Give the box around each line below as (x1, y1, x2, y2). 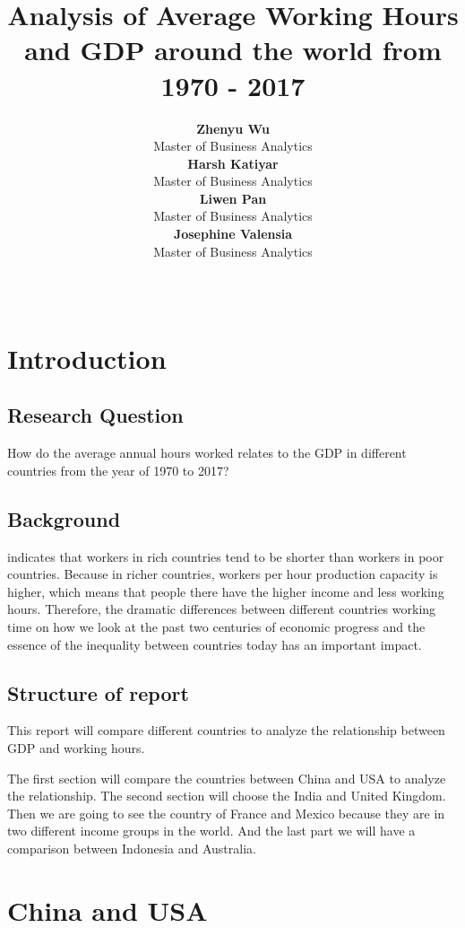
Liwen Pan (199, 188, 267, 207)
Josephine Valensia (173, 224, 293, 243)
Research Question (7, 401, 184, 429)
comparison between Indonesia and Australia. (7, 838, 256, 857)
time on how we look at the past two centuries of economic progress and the (7, 617, 426, 635)
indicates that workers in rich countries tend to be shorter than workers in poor (7, 547, 444, 565)
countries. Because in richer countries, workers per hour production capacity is (7, 565, 438, 583)
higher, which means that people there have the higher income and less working (7, 582, 444, 600)
